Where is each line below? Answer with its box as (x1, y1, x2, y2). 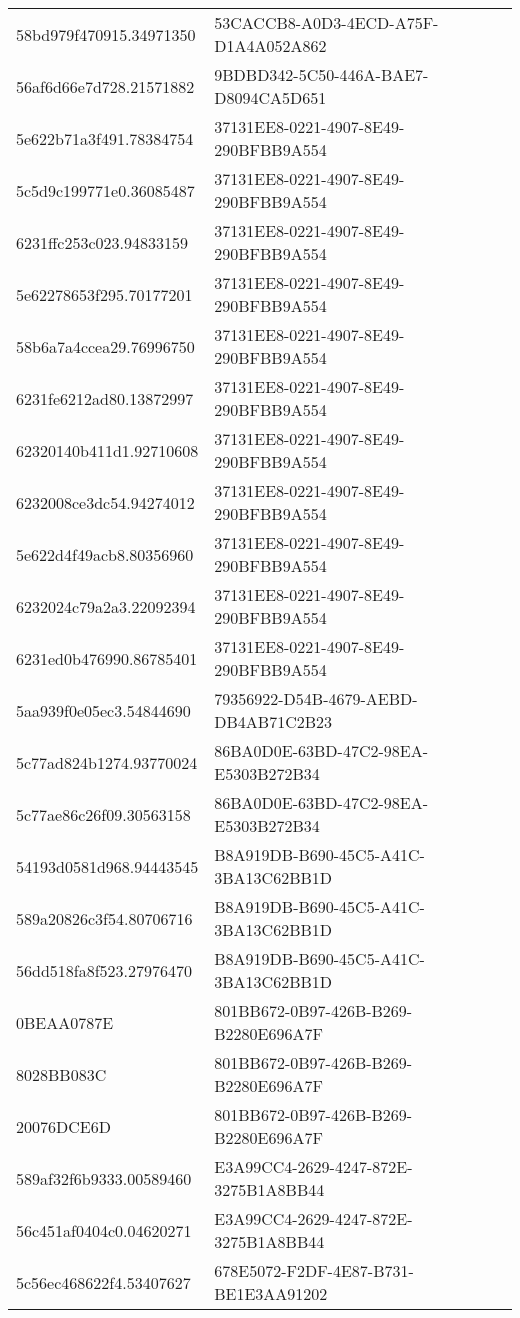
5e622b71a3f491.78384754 (16, 126, 194, 150)
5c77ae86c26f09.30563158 (16, 802, 191, 826)
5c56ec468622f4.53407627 (16, 1270, 191, 1294)
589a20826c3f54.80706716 (16, 906, 193, 930)
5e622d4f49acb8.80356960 (16, 542, 194, 566)
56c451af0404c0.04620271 (16, 1218, 192, 1242)
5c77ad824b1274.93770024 (16, 750, 198, 774)
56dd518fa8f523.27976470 (16, 958, 193, 982)
